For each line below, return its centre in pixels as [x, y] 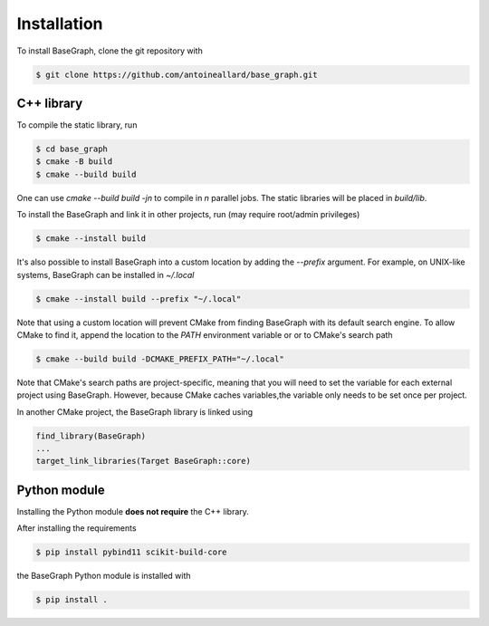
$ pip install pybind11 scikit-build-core [131, 552]
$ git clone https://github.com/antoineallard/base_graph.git [177, 74]
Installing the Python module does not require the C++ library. [133, 511]
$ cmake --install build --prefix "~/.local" [139, 299]
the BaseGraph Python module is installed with [104, 576]
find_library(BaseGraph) [91, 436]
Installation [60, 24]
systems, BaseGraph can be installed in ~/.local [105, 274]
